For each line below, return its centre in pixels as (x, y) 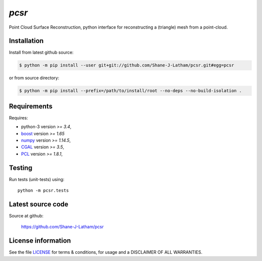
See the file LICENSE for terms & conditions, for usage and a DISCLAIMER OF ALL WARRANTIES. (106, 252)
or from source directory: (34, 78)
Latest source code (39, 204)
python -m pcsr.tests (43, 191)
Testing (21, 168)
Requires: (18, 118)
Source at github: (26, 216)
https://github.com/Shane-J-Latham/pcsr (62, 227)
